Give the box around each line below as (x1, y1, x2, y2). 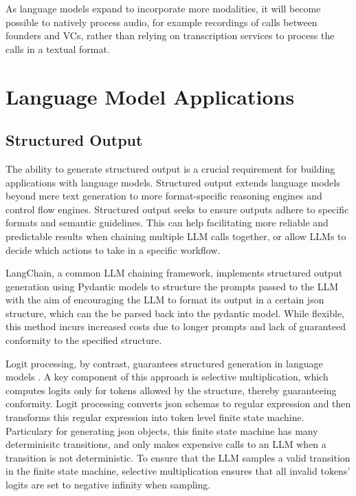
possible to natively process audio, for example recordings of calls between (5, 14, 318, 29)
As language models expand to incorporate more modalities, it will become (5, 1, 321, 15)
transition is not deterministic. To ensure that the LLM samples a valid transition (5, 450, 351, 464)
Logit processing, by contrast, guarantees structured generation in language (5, 356, 323, 370)
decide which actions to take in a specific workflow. (5, 242, 221, 257)
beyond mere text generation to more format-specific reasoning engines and (5, 188, 322, 203)
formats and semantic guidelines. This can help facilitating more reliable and (5, 215, 329, 230)
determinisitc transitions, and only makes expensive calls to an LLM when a (5, 437, 326, 451)
